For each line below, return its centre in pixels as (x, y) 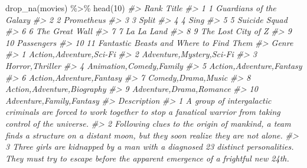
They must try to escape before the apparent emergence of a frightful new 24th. (147, 158)
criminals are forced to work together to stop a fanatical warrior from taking (143, 112)
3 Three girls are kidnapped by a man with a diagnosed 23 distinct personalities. (150, 146)
